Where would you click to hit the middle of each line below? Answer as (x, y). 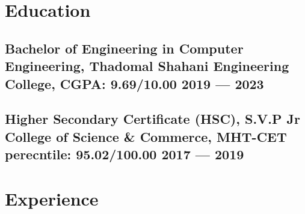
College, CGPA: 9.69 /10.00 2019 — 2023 (134, 83)
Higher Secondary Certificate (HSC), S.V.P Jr (153, 119)
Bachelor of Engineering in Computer (124, 48)
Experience (52, 198)
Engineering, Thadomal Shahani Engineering (147, 66)
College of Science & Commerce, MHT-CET (146, 136)
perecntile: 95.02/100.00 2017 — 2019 (125, 154)
